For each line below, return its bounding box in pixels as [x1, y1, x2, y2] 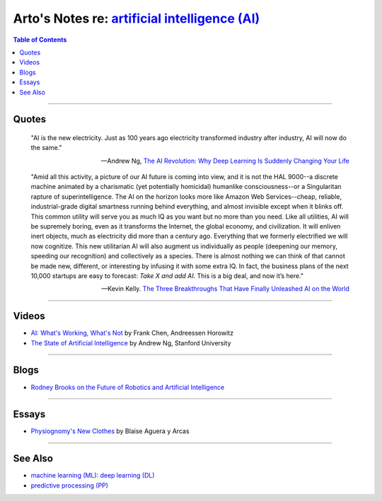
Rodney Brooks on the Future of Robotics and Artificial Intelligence [30, 383, 225, 391]
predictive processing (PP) [30, 481, 109, 490]
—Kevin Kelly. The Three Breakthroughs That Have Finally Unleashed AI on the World [101, 284, 349, 293]
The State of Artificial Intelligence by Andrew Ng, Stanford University [30, 338, 231, 347]
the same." [30, 144, 63, 152]
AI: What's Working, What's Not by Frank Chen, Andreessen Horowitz [30, 329, 233, 338]
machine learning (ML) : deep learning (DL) [30, 471, 155, 480]
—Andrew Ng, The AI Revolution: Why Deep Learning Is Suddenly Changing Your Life [100, 156, 349, 165]
